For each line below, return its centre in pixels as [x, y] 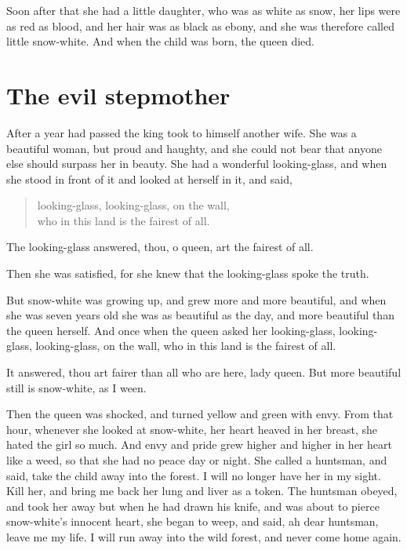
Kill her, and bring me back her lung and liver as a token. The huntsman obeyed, [202, 491]
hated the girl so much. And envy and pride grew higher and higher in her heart [199, 444]
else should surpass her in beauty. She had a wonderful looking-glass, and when [197, 164]
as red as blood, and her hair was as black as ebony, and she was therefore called [200, 25]
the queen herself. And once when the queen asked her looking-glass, [171, 330]
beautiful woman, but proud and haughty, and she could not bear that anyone [194, 148]
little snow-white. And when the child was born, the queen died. [160, 41]
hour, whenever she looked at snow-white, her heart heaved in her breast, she [192, 429]
